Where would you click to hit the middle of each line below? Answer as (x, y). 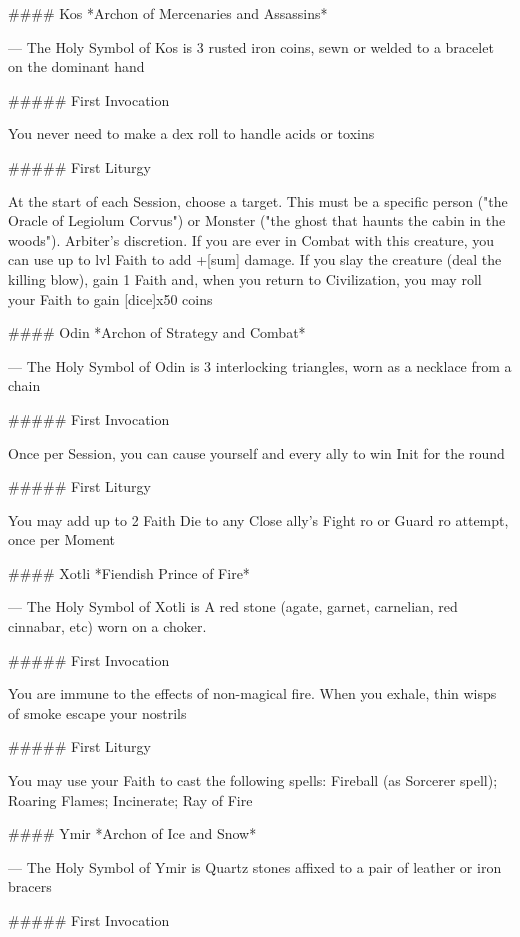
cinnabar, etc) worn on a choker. (107, 626)
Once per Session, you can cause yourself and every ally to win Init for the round (256, 452)
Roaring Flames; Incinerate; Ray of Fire (130, 799)
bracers (30, 886)
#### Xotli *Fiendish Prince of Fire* (129, 572)
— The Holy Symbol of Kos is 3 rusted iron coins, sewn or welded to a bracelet (251, 46)
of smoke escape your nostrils (97, 712)
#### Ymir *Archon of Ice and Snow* (132, 833)
